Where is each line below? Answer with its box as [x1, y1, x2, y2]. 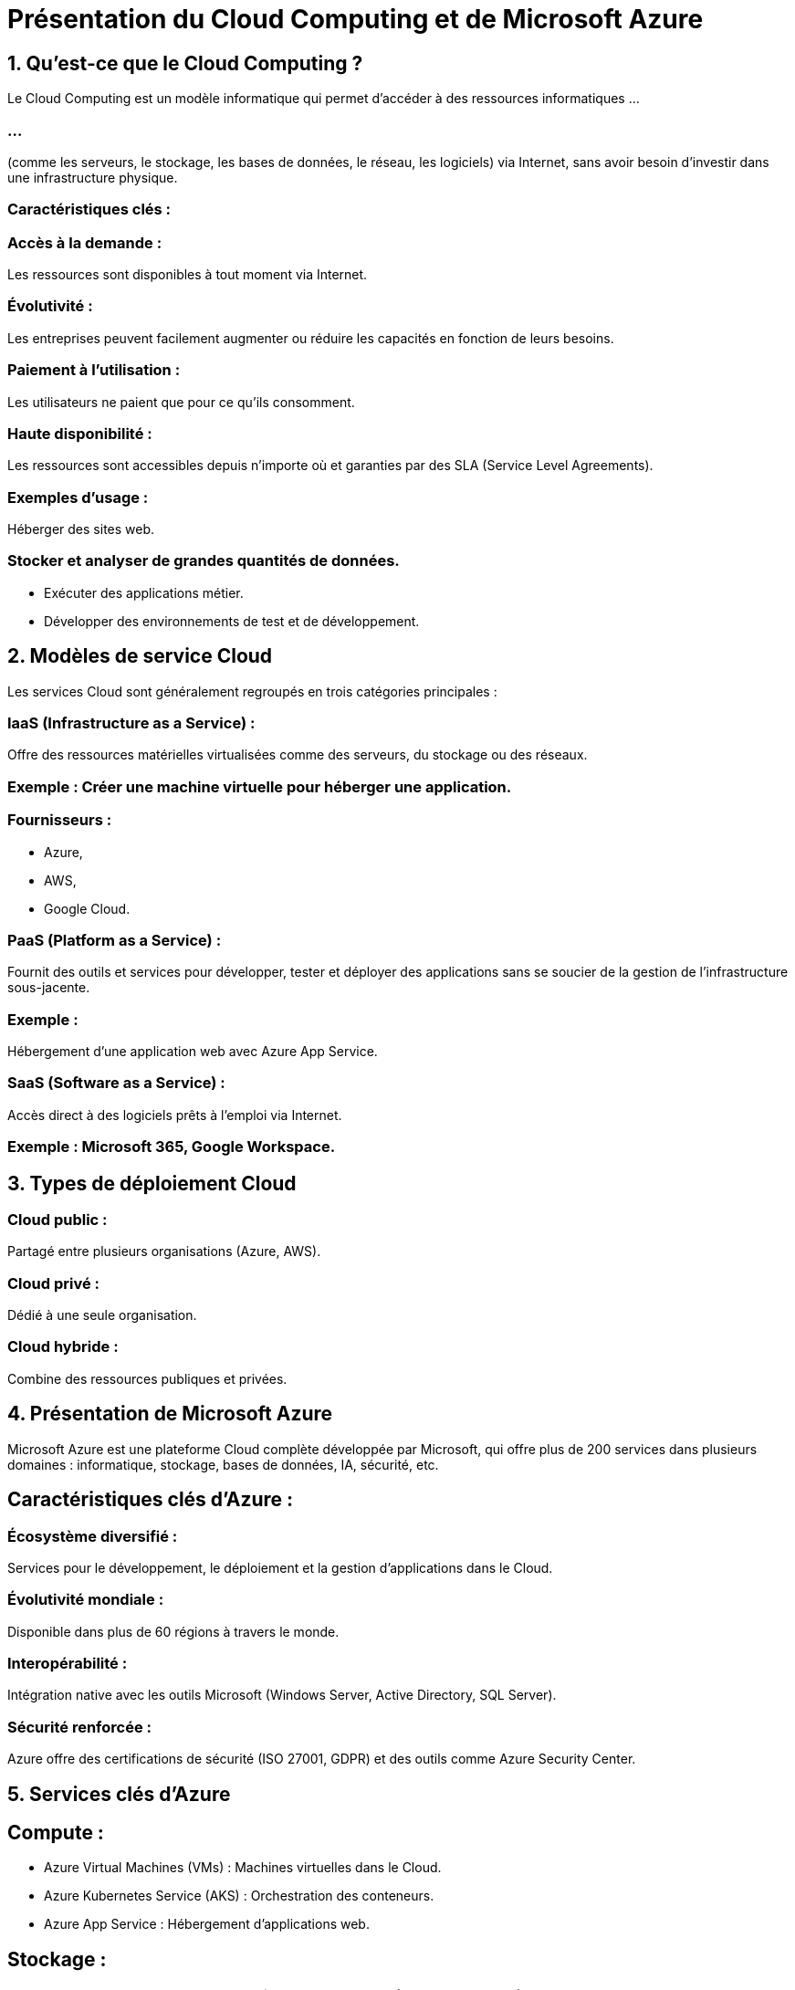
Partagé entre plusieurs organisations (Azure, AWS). [7, 1243, 321, 1260]
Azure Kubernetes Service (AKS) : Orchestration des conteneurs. [44, 1888, 434, 1904]
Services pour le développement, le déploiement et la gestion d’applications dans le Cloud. [7, 1559, 553, 1576]
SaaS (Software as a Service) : [7, 1074, 225, 1093]
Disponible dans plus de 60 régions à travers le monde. [7, 1623, 340, 1639]
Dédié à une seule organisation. [7, 1307, 197, 1324]
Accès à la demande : [7, 233, 162, 252]
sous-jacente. [7, 979, 90, 996]
